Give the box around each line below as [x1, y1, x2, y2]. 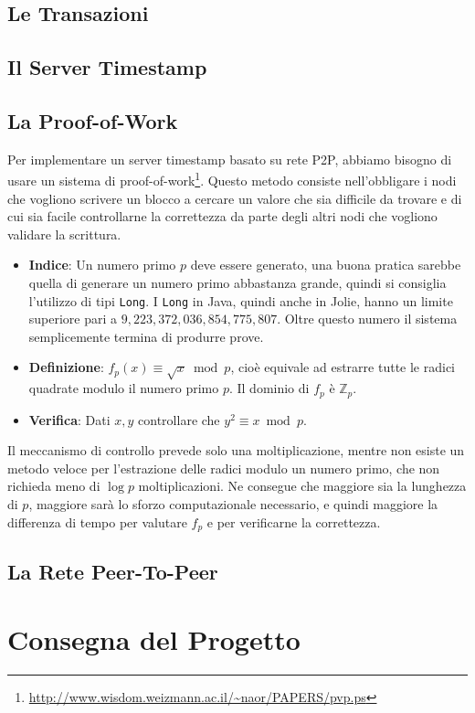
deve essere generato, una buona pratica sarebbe [190, 255, 461, 274]
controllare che [138, 410, 220, 429]
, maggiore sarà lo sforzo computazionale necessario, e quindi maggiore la [28, 495, 438, 514]
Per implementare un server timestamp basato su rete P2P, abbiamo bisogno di [7, 149, 452, 168]
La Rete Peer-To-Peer [7, 558, 218, 586]
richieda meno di [7, 476, 100, 495]
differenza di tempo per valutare [7, 512, 187, 531]
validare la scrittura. [7, 224, 121, 243]
